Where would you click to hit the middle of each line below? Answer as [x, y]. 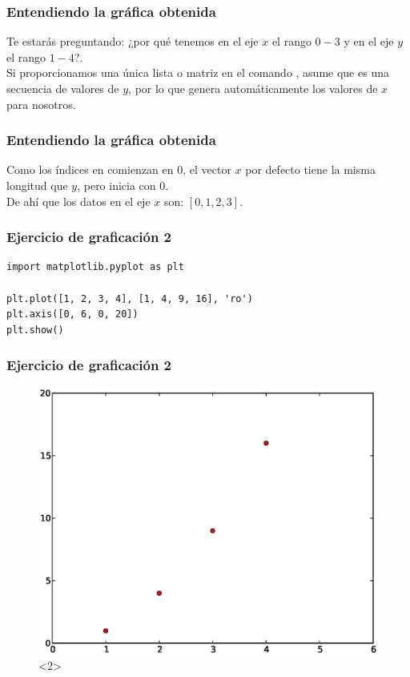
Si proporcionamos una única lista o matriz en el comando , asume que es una [198, 73]
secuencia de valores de [63, 88]
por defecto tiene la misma [310, 169]
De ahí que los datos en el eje [78, 201]
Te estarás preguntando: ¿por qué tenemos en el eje [133, 41]
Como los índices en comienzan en [90, 169]
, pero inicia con [117, 185]
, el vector [207, 169]
